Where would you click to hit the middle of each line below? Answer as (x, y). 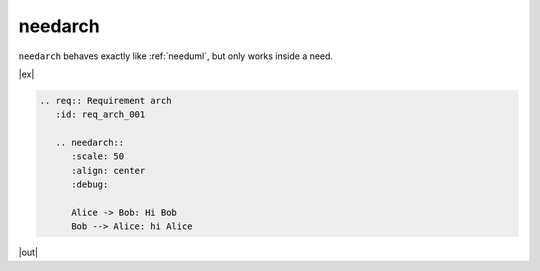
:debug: (90, 184)
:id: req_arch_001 (100, 114)
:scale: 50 (98, 156)
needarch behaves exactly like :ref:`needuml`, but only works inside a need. (176, 56)
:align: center (108, 170)
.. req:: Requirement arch (105, 100)
